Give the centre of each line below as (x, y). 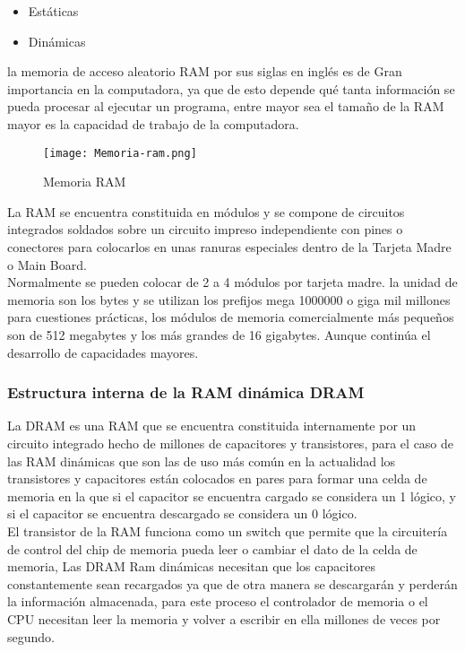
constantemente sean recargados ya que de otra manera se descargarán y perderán (232, 583)
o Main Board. (47, 264)
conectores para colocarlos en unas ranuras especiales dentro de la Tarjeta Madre (229, 247)
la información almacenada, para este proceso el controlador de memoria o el (218, 601)
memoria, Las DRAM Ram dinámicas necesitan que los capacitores (192, 566)
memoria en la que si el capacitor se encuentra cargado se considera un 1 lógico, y (232, 496)
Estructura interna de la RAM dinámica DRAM (186, 392)
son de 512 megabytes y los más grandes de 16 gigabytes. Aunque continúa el (219, 334)
